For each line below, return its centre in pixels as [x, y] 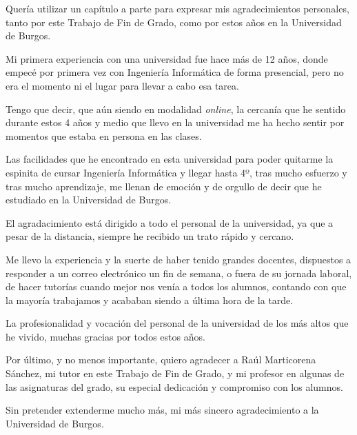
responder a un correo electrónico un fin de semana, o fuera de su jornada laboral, [179, 273]
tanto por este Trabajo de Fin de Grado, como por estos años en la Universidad [174, 22]
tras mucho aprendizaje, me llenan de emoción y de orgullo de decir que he [164, 186]
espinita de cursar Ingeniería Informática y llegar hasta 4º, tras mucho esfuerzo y [176, 172]
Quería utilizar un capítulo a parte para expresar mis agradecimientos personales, [177, 8]
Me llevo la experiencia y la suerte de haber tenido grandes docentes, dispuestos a [178, 259]
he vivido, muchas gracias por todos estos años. [105, 336]
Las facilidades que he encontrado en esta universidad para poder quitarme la [170, 159]
